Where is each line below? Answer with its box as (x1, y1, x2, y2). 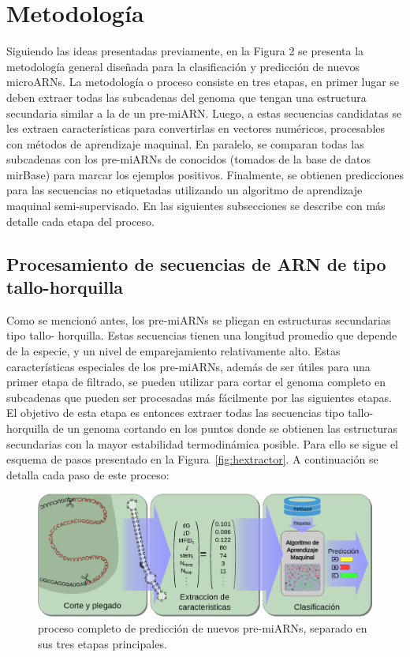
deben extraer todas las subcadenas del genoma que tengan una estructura (6, 88, 367, 105)
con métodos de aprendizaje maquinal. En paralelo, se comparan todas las (6, 135, 364, 152)
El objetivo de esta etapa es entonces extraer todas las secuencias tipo (6, 404, 345, 421)
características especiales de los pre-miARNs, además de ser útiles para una (6, 358, 371, 374)
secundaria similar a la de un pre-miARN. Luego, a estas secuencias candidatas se (6, 104, 402, 121)
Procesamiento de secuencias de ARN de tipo (6, 251, 386, 276)
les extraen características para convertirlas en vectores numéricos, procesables (6, 120, 386, 137)
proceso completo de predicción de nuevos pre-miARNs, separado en (38, 620, 367, 636)
